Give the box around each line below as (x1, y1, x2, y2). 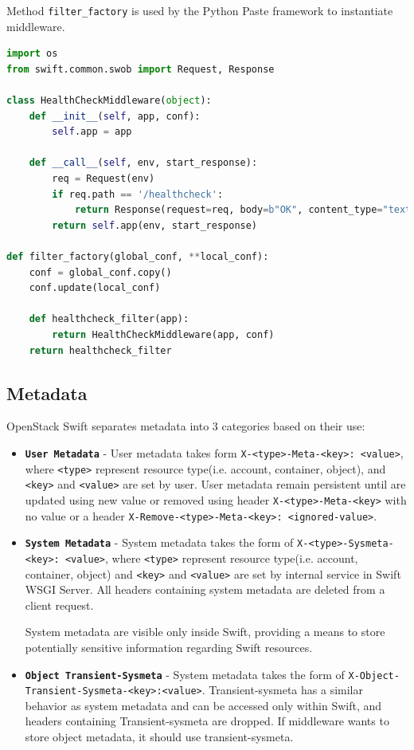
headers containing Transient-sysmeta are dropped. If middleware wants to (25, 713, 389, 729)
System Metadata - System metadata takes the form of (25, 534, 294, 551)
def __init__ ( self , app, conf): (29, 110, 201, 122)
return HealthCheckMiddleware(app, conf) (52, 328, 275, 340)
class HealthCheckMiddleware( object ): (6, 95, 212, 107)
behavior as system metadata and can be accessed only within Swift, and (25, 697, 382, 713)
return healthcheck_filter (29, 344, 172, 356)
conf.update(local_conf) (29, 282, 161, 294)
